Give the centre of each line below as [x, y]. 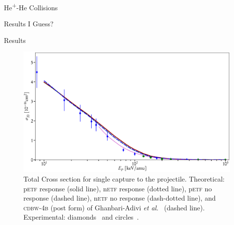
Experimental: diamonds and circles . [81, 217]
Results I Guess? [29, 24]
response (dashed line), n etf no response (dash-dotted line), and [120, 198]
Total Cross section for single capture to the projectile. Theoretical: [124, 178]
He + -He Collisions [31, 7]
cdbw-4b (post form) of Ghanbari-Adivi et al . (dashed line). [114, 207]
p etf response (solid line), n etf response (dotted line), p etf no [118, 188]
